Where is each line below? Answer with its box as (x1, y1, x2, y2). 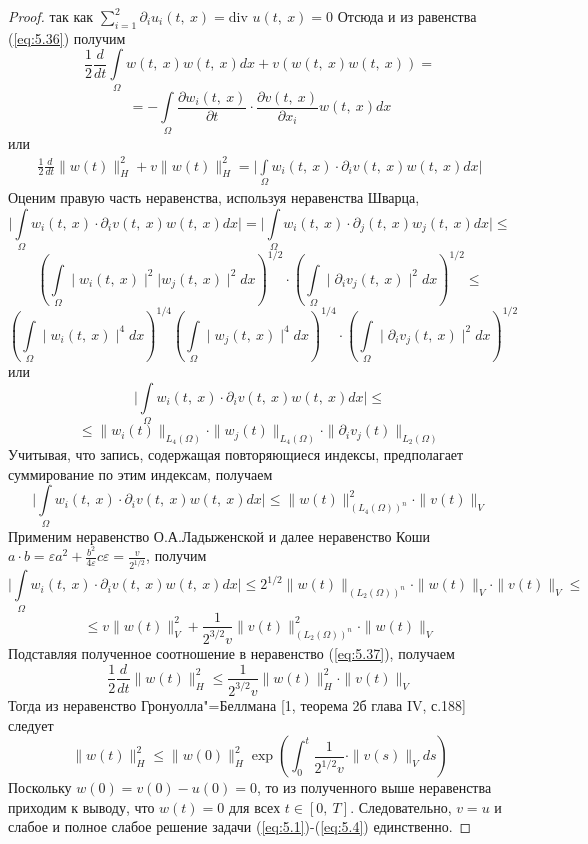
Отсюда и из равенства (337, 6, 477, 26)
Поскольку (8, 777, 72, 798)
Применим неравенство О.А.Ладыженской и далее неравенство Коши (8, 525, 431, 546)
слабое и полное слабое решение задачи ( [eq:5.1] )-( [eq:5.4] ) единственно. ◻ (8, 816, 472, 837)
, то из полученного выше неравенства (256, 777, 492, 798)
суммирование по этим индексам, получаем (8, 463, 273, 484)
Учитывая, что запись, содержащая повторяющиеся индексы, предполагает (8, 444, 464, 465)
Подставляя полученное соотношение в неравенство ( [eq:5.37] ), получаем (8, 642, 455, 663)
